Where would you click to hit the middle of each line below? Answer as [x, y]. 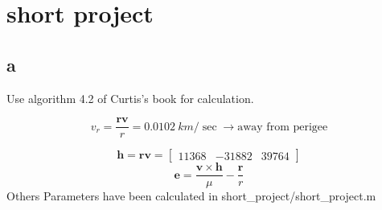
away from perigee [283, 127]
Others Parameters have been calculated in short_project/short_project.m [191, 196]
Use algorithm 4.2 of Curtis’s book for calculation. [130, 98]
